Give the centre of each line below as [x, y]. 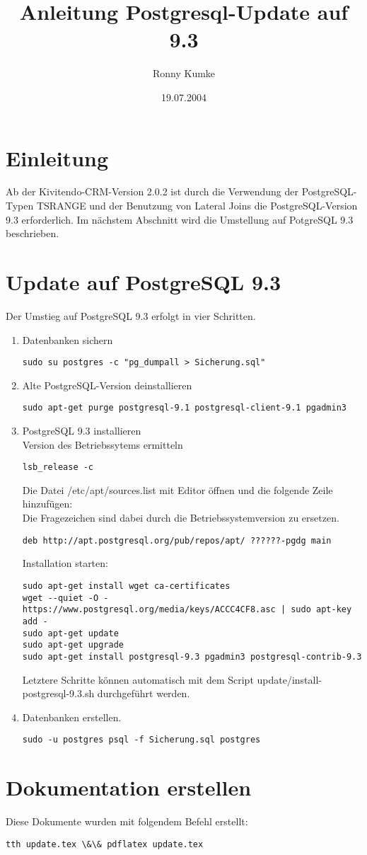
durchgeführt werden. [144, 693]
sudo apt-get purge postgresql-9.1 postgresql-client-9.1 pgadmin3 [184, 408]
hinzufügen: [47, 504]
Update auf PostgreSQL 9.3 [144, 282]
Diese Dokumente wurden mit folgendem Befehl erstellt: [127, 821]
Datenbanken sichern [68, 339]
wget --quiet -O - [65, 598]
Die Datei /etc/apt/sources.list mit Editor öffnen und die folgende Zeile [177, 489]
